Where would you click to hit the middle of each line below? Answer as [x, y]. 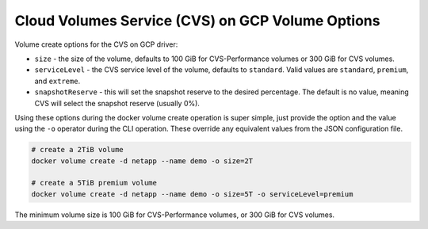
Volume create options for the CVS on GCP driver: [96, 44]
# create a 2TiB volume [78, 150]
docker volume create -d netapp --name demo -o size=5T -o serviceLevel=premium [192, 194]
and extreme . [57, 81]
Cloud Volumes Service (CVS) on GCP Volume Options [197, 21]
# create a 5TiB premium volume [94, 183]
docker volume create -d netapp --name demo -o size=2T [142, 161]
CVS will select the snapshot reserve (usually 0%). [117, 103]
